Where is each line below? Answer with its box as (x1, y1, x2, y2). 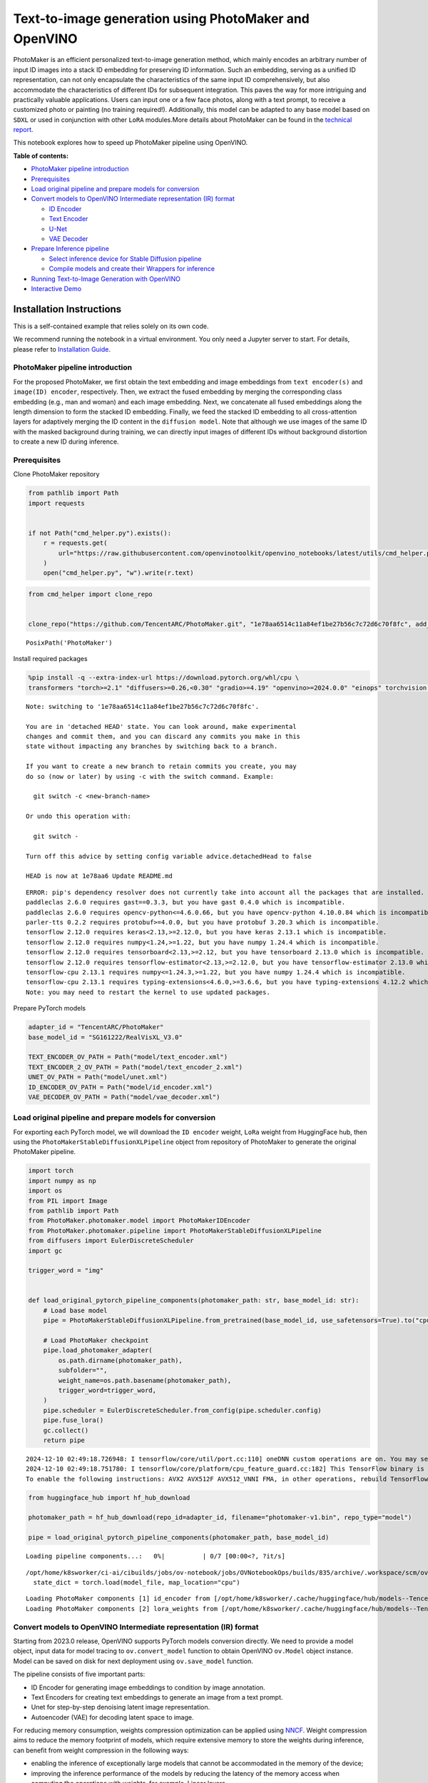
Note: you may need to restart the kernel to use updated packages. (26, 988, 270, 996)
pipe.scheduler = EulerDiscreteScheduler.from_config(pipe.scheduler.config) (43, 1406, 322, 1414)
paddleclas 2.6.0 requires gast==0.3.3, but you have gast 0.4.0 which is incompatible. (26, 899, 346, 906)
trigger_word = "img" (28, 1267, 104, 1274)
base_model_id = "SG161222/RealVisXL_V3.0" (28, 1033, 183, 1041)
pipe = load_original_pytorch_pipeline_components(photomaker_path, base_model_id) (28, 1533, 330, 1542)
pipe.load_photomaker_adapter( (43, 1347, 153, 1354)
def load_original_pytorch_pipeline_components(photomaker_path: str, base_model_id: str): (28, 1297, 360, 1304)
